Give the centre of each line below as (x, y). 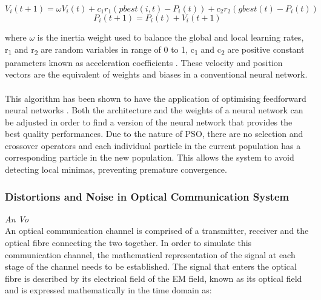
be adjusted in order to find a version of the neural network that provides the (149, 122)
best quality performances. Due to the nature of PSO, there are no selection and (154, 134)
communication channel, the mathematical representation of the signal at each (150, 254)
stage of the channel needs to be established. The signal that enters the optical (151, 266)
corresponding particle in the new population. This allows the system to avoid (150, 157)
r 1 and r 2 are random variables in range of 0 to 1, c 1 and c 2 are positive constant (155, 50)
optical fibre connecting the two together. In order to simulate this (128, 243)
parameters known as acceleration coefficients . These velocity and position (144, 62)
